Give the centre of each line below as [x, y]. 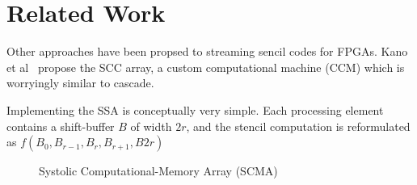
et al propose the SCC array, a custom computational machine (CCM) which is [206, 67]
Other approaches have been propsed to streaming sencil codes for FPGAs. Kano [207, 51]
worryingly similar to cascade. [80, 83]
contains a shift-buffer [61, 126]
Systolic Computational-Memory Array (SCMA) [158, 171]
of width [151, 126]
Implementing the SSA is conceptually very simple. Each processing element [195, 109]
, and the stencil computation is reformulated [298, 126]
